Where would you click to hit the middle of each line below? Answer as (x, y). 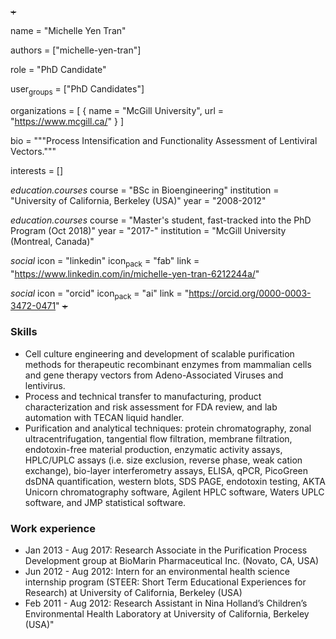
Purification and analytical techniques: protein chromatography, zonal (168, 428)
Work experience (53, 528)
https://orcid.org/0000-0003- (250, 293)
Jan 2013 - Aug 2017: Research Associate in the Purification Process (166, 550)
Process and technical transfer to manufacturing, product (143, 396)
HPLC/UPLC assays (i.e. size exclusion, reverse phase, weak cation (163, 460)
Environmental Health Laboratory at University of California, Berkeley (167, 613)
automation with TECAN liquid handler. (104, 417)
